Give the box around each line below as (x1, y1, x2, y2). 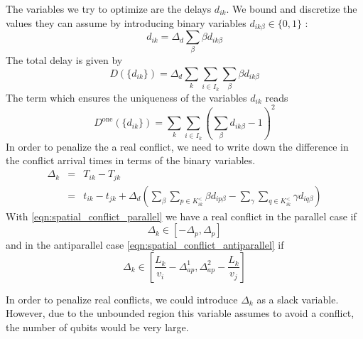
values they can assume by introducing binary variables (6, 15, 246, 30)
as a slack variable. (256, 291, 339, 306)
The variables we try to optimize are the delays (6, 1, 212, 16)
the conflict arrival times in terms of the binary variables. (6, 153, 256, 168)
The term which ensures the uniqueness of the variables (6, 90, 247, 104)
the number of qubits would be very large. (6, 319, 189, 334)
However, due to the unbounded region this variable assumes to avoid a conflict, (6, 306, 354, 321)
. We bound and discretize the (226, 1, 357, 16)
